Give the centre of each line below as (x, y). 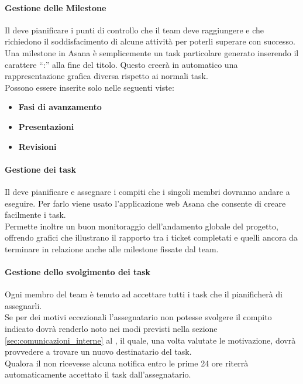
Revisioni (37, 146)
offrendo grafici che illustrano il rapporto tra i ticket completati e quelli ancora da (151, 237)
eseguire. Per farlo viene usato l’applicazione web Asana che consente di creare (145, 203)
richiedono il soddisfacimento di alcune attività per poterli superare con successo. (150, 41)
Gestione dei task (40, 169)
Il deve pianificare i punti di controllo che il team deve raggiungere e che (135, 30)
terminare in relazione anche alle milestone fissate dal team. (112, 248)
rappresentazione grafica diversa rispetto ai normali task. (106, 76)
